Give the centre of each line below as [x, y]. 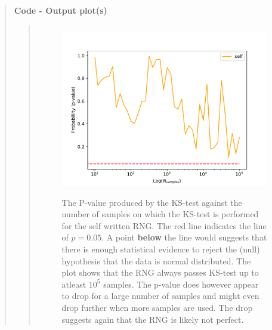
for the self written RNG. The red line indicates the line [164, 225]
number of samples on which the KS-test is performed [160, 214]
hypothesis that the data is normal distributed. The [156, 260]
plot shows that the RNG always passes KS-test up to [160, 272]
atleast [74, 284]
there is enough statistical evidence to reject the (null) [161, 249]
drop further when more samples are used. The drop [157, 307]
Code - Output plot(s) [61, 10]
